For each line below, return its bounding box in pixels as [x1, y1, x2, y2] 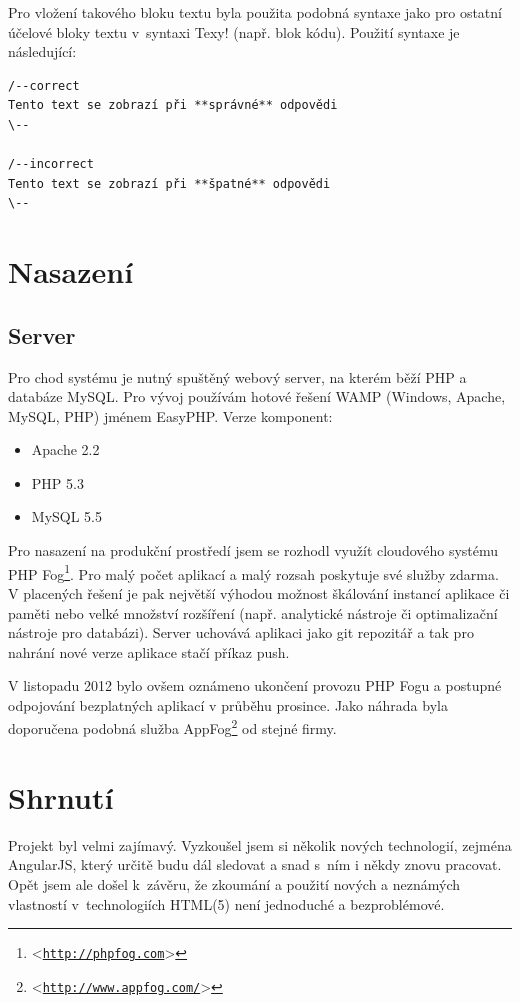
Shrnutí [8, 776, 114, 817]
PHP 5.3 [31, 472, 84, 493]
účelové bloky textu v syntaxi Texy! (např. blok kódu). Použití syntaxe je [8, 21, 460, 42]
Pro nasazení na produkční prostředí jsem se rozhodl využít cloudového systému [8, 540, 499, 561]
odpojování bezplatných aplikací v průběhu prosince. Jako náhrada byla [8, 694, 448, 715]
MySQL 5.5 [31, 506, 103, 527]
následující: [8, 41, 77, 62]
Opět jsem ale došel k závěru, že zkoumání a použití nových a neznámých [8, 874, 461, 895]
